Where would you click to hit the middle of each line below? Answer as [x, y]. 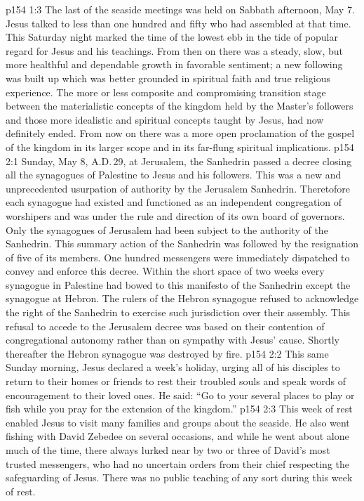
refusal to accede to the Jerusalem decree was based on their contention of [165, 326]
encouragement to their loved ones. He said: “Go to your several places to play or [180, 395]
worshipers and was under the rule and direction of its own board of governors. [175, 215]
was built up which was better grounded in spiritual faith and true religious [168, 78]
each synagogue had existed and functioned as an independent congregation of [174, 202]
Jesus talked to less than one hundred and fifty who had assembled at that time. [178, 23]
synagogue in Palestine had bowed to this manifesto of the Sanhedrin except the [178, 284]
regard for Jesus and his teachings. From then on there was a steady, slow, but [174, 50]
